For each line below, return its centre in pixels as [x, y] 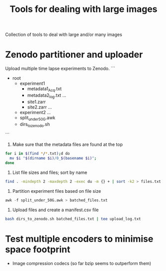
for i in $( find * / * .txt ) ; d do [38, 154]
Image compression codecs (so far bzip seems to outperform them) [82, 263]
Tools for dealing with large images [83, 9]
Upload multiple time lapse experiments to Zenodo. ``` [60, 69]
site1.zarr [37, 102]
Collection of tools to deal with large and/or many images [64, 35]
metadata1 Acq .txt [44, 89]
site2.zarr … [40, 107]
